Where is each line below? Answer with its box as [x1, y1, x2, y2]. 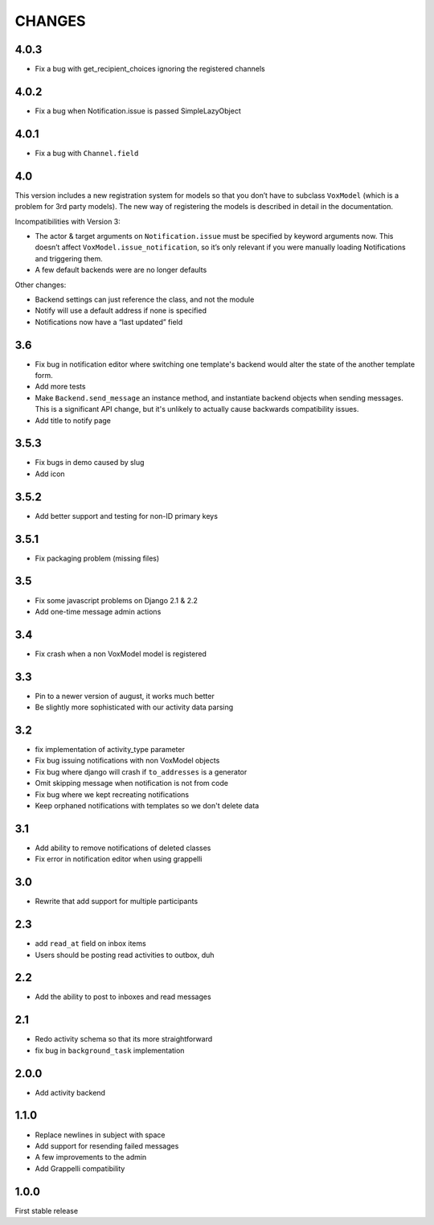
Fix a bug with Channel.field [35, 148, 139, 158]
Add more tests [35, 382, 86, 392]
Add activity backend [35, 1087, 106, 1097]
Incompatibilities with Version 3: [14, 216, 121, 226]
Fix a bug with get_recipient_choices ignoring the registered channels [35, 64, 265, 74]
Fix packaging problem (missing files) [35, 553, 160, 563]
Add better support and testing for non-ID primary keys [35, 511, 219, 520]
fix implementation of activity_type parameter [35, 745, 185, 754]
